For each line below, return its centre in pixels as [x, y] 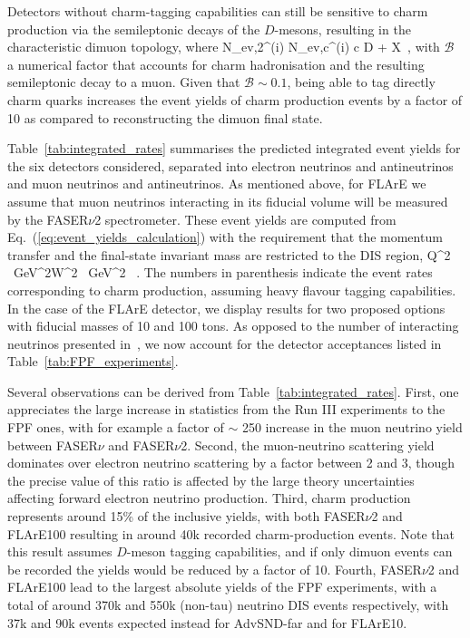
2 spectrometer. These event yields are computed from [245, 219]
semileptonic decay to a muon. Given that [124, 82]
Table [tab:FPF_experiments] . [93, 361]
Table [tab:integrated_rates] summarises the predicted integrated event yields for [234, 148]
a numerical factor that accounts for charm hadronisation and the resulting [216, 64]
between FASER [53, 445]
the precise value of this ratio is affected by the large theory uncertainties [211, 480]
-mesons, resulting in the [343, 29]
